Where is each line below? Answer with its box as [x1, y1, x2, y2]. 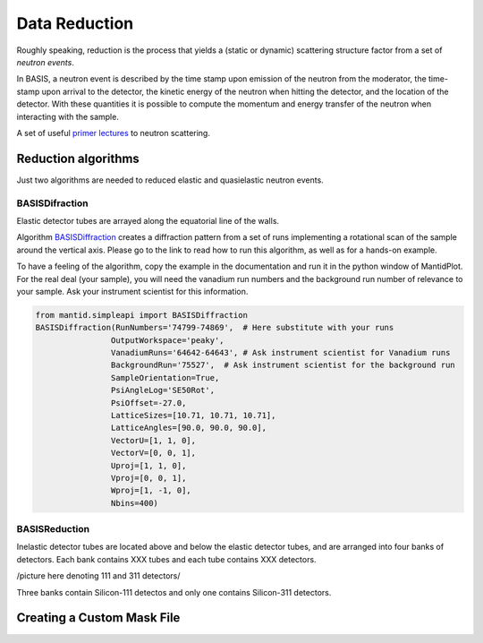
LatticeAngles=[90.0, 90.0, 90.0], [110, 423, 267, 433]
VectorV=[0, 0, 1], [110, 448, 197, 459]
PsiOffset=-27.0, [110, 398, 187, 407]
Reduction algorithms [16, 150, 140, 166]
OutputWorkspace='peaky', [110, 335, 225, 345]
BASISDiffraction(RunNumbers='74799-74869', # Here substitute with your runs [35, 322, 394, 333]
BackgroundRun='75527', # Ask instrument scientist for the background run [110, 360, 455, 371]
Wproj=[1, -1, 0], [110, 485, 191, 496]
